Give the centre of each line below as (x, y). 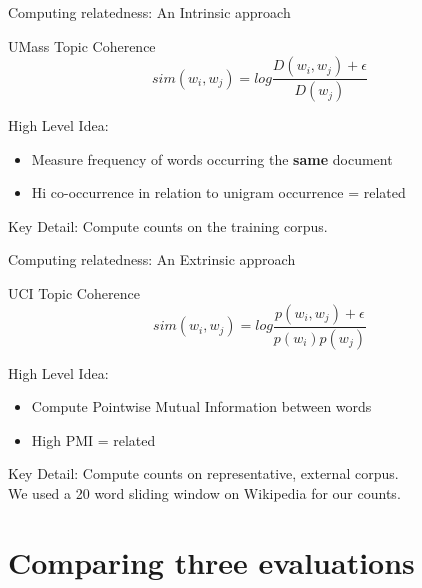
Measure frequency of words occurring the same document (212, 158)
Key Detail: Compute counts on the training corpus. (168, 225)
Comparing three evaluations (211, 561)
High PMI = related (93, 439)
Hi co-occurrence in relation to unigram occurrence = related (218, 192)
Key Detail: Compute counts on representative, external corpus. (203, 473)
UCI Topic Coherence (74, 293)
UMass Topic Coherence (82, 45)
